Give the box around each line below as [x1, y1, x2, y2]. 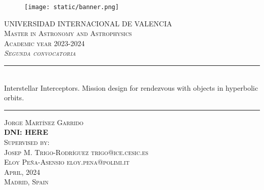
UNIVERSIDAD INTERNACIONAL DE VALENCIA [4, 18, 172, 28]
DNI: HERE [4, 127, 48, 137]
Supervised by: [4, 137, 50, 147]
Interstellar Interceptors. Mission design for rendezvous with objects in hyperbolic [4, 82, 258, 93]
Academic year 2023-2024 [4, 37, 85, 48]
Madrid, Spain [4, 176, 49, 187]
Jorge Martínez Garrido [4, 117, 84, 127]
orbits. [4, 92, 24, 103]
